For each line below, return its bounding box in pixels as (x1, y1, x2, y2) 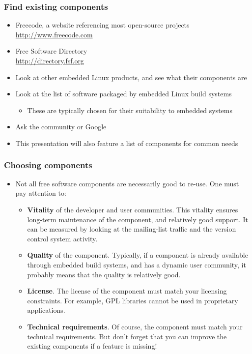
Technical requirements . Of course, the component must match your (27, 321, 243, 331)
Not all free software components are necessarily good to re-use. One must (15, 178, 239, 188)
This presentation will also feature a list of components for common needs (15, 138, 238, 148)
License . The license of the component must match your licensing (27, 286, 227, 296)
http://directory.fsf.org (15, 56, 84, 65)
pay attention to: (15, 188, 66, 198)
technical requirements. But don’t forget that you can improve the (27, 331, 227, 341)
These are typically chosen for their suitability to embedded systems (27, 105, 233, 115)
